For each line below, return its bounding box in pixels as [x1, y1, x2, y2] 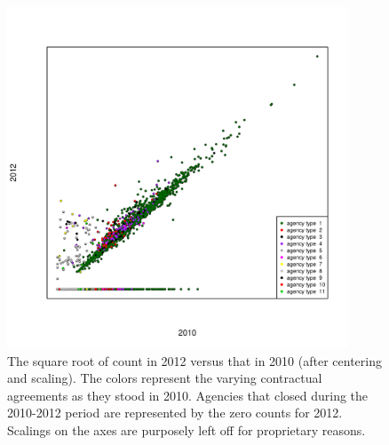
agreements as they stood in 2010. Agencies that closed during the [7, 385, 369, 404]
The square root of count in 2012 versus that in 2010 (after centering [7, 351, 382, 370]
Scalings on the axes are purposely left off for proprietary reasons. [7, 420, 366, 439]
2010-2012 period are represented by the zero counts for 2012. [7, 403, 343, 422]
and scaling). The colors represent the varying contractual [7, 369, 322, 387]
